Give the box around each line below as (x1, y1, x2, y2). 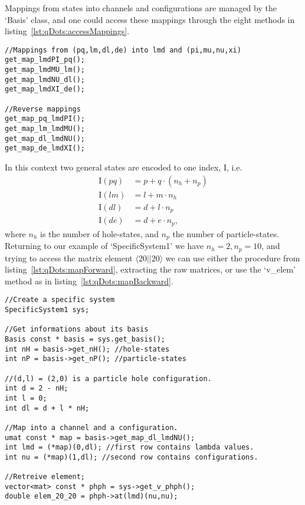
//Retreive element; (5, 473, 86, 481)
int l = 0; (5, 393, 47, 402)
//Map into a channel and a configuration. (5, 423, 178, 432)
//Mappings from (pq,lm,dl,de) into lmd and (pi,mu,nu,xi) (5, 45, 241, 54)
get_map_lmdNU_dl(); (5, 75, 86, 84)
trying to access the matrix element (5, 251, 133, 264)
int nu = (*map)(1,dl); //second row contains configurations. (5, 452, 258, 461)
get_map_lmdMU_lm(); (5, 65, 86, 74)
